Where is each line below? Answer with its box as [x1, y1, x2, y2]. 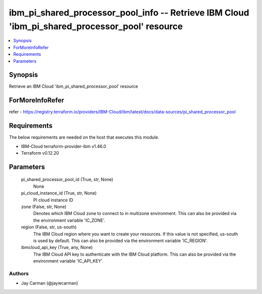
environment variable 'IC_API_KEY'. [33, 258, 104, 264]
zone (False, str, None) [21, 204, 66, 210]
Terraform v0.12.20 [21, 150, 59, 156]
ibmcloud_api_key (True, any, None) [21, 245, 93, 250]
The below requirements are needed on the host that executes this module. [9, 134, 160, 140]
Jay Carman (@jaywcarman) [21, 280, 79, 286]
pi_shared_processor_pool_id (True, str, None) [21, 177, 114, 182]
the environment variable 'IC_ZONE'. [33, 217, 105, 223]
